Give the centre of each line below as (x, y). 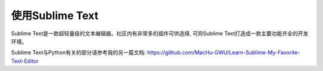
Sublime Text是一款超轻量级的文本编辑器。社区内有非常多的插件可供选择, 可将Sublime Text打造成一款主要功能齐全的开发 (160, 33)
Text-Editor (25, 61)
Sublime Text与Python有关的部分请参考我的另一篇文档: (78, 53)
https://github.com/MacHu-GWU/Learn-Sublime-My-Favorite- (223, 53)
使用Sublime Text (55, 16)
